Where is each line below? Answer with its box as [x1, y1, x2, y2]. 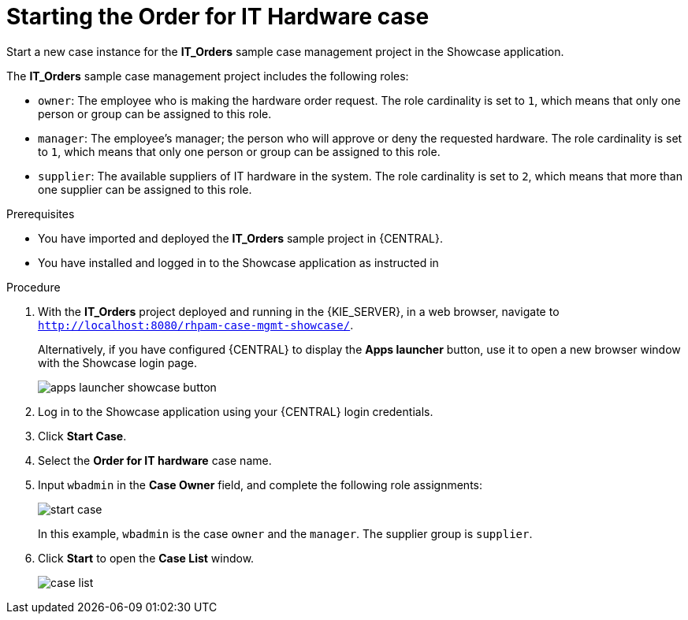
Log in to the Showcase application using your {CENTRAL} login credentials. [38, 404, 433, 418]
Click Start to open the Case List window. [38, 551, 255, 565]
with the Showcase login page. [38, 355, 198, 369]
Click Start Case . [38, 429, 127, 443]
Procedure [6, 280, 61, 294]
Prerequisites [6, 206, 75, 221]
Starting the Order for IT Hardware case [6, 3, 430, 30]
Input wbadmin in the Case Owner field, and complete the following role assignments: [38, 477, 482, 492]
